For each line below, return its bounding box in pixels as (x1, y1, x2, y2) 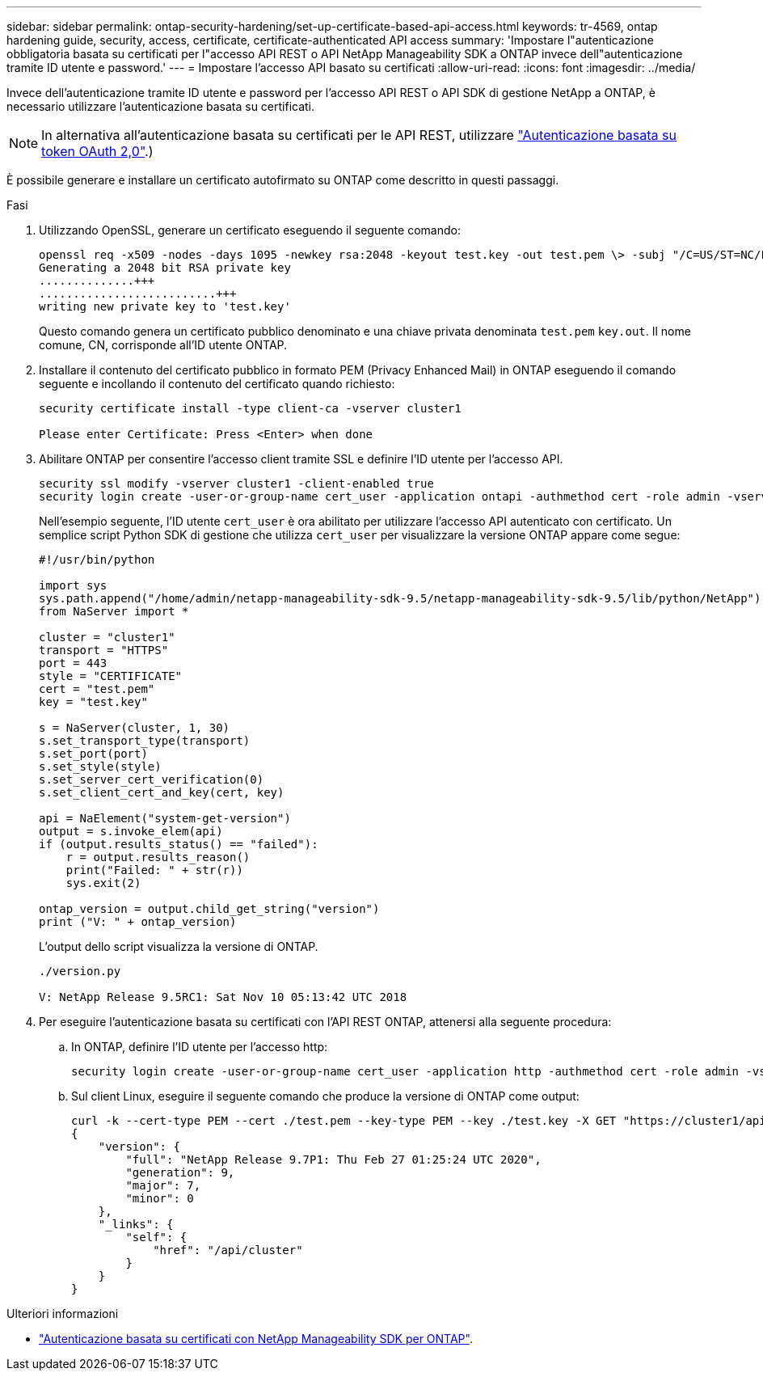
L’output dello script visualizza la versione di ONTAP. (39, 940, 318, 953)
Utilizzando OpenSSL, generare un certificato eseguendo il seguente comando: (39, 223, 461, 237)
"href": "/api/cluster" (153, 1244, 303, 1257)
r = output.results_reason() (65, 851, 251, 864)
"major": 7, (125, 1179, 201, 1192)
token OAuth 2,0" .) (41, 143, 154, 159)
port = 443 (39, 657, 107, 669)
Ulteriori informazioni (6, 1307, 119, 1320)
